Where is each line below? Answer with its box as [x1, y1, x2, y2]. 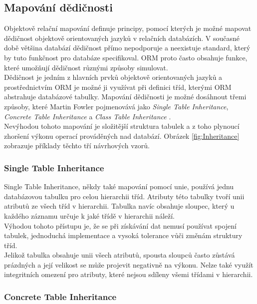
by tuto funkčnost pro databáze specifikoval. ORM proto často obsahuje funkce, [4, 52, 248, 62]
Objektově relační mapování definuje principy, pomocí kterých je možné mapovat [4, 23, 252, 33]
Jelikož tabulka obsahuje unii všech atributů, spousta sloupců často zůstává [4, 250, 235, 260]
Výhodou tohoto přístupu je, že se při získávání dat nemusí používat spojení [4, 220, 237, 231]
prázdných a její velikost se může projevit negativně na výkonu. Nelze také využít [4, 259, 254, 270]
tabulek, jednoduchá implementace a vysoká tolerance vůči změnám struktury [4, 230, 243, 241]
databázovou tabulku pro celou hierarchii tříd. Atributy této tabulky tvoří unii [4, 191, 245, 201]
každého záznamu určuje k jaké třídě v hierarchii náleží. [4, 210, 175, 221]
